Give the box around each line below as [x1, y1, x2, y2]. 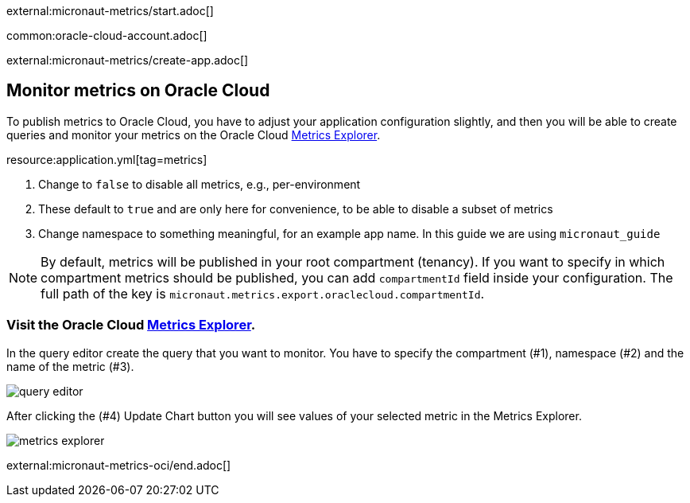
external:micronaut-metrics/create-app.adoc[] [6, 53, 249, 67]
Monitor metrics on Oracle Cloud [6, 80, 270, 101]
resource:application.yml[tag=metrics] [6, 152, 207, 166]
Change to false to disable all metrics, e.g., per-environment [38, 177, 361, 191]
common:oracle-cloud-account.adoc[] [6, 29, 207, 42]
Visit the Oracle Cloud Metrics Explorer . [6, 317, 256, 333]
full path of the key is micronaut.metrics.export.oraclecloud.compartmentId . [41, 285, 485, 302]
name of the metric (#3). [6, 359, 134, 373]
